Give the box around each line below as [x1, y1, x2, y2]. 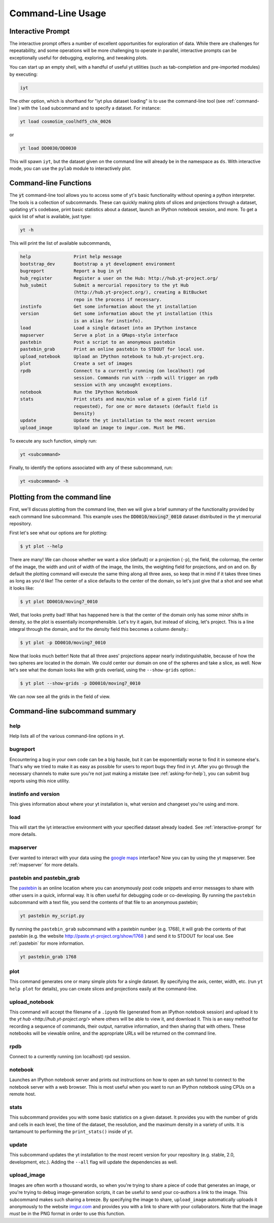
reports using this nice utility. [9, 777, 70, 783]
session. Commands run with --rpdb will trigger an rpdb [74, 374, 218, 381]
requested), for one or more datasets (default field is [74, 403, 218, 409]
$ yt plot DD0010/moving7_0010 [20, 598, 98, 604]
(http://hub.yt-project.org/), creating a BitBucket [74, 289, 208, 295]
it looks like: [9, 585, 35, 591]
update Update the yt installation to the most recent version [20, 418, 216, 423]
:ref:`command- [226, 98, 260, 104]
